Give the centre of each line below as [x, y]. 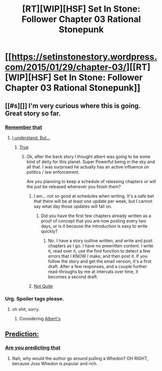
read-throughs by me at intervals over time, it [93, 271]
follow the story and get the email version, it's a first [100, 261]
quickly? [49, 231]
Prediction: [22, 334]
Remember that [24, 127]
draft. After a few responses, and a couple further [97, 266]
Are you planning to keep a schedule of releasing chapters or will [91, 181]
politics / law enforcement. [53, 172]
